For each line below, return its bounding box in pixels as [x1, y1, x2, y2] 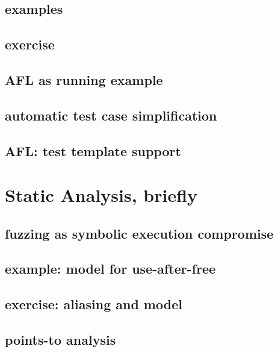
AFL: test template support [5, 141, 181, 160]
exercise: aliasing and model [5, 295, 182, 313]
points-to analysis [5, 330, 116, 349]
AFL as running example [5, 70, 163, 89]
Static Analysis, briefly [5, 183, 198, 207]
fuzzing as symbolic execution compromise [5, 224, 274, 242]
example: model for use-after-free [5, 259, 216, 278]
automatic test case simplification [5, 105, 217, 124]
